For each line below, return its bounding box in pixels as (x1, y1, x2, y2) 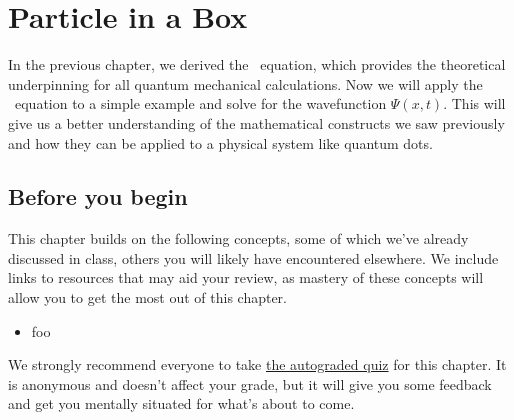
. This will (443, 93, 506, 114)
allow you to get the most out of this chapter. (8, 287, 288, 308)
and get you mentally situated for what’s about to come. (8, 393, 355, 414)
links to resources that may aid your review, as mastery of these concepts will (8, 267, 484, 288)
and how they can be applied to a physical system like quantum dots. (8, 132, 433, 153)
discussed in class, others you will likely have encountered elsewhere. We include (8, 247, 499, 268)
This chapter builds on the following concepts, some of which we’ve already (8, 228, 469, 249)
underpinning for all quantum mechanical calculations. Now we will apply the (8, 73, 483, 94)
